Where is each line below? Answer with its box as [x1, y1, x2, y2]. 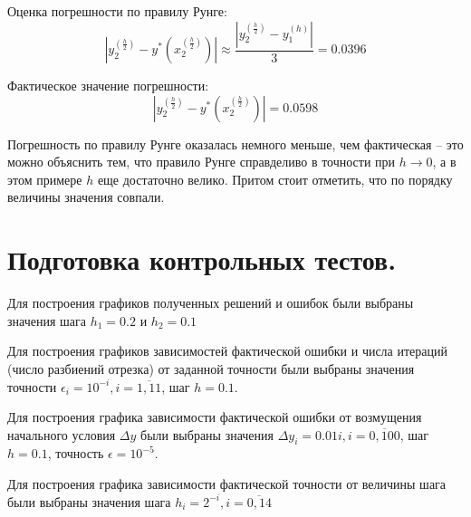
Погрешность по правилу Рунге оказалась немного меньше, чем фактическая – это [7, 134, 464, 153]
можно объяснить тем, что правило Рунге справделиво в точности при [7, 152, 396, 171]
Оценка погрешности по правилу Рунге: [7, 2, 227, 20]
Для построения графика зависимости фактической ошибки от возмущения [7, 407, 422, 426]
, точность [47, 444, 104, 463]
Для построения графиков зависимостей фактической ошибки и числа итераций [7, 341, 447, 360]
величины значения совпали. [7, 187, 165, 206]
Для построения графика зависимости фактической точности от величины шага [7, 474, 447, 493]
